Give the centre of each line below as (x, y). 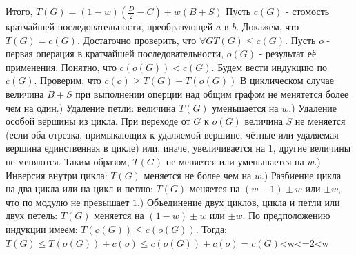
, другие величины (312, 148)
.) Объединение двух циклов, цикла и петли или (238, 202)
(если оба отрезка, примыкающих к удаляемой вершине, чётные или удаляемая (172, 134)
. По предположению (286, 215)
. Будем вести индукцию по (269, 67)
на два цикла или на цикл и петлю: (79, 188)
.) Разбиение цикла (301, 175)
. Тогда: (211, 228)
